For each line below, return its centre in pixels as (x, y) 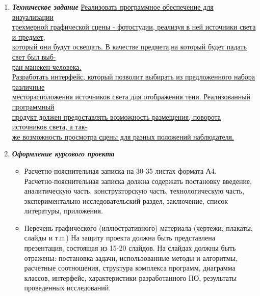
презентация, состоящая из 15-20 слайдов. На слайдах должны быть (130, 248)
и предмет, (29, 36)
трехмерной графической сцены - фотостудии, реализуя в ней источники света (134, 27)
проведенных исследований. (68, 288)
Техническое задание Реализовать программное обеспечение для (113, 7)
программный (33, 106)
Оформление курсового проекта (63, 154)
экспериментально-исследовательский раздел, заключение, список (126, 200)
